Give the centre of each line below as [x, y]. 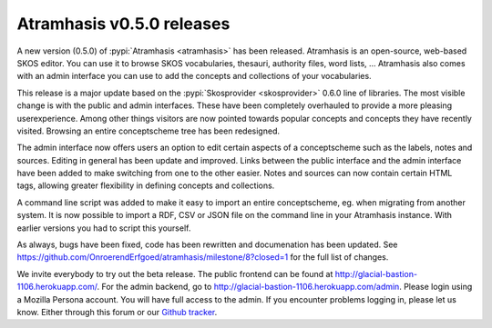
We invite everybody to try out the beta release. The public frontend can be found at [175, 273]
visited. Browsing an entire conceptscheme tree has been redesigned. [148, 131]
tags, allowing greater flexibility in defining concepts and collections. [146, 185]
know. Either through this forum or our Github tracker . [117, 312]
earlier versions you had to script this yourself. [104, 228]
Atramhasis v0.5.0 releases [123, 24]
